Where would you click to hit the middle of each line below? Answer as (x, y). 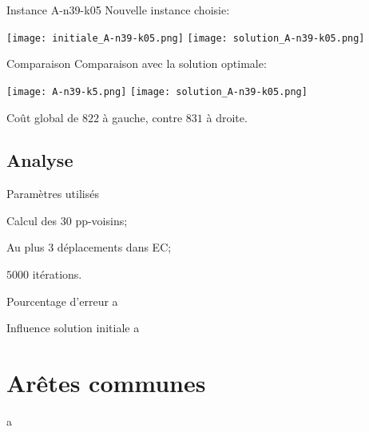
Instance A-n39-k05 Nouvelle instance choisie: (118, 10)
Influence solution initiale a (73, 328)
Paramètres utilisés (53, 194)
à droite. (227, 117)
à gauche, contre (143, 117)
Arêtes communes (106, 383)
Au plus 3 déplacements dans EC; (89, 247)
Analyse (40, 160)
